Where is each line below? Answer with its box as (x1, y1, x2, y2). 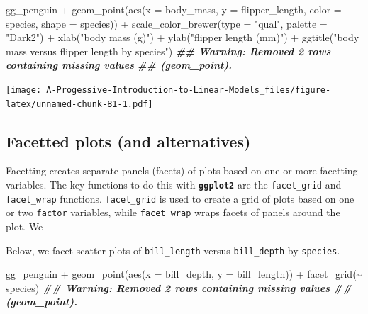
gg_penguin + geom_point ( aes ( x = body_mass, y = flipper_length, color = (6, 2, 342, 16)
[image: (6, 84, 42, 95)
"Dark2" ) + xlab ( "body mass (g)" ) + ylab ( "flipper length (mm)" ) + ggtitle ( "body (6, 30, 359, 45)
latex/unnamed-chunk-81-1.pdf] (6, 99, 153, 109)
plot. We (6, 219, 43, 234)
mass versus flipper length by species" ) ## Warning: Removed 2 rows (6, 43, 331, 58)
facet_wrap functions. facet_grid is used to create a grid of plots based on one (6, 191, 355, 206)
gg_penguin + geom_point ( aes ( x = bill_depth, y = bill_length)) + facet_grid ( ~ (6, 267, 362, 281)
